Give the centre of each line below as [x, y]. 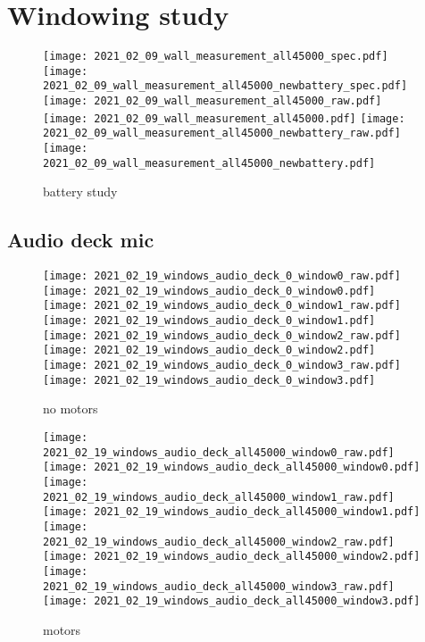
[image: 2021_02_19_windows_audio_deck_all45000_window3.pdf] [232, 601]
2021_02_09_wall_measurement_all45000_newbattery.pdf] [209, 163]
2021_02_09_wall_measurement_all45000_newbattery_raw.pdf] [222, 133]
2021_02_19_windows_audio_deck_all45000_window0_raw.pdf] [219, 452]
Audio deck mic [81, 240]
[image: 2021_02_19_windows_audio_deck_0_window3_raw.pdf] [222, 366]
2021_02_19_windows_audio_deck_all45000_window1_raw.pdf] [219, 497]
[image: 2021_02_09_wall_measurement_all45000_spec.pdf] [216, 57]
